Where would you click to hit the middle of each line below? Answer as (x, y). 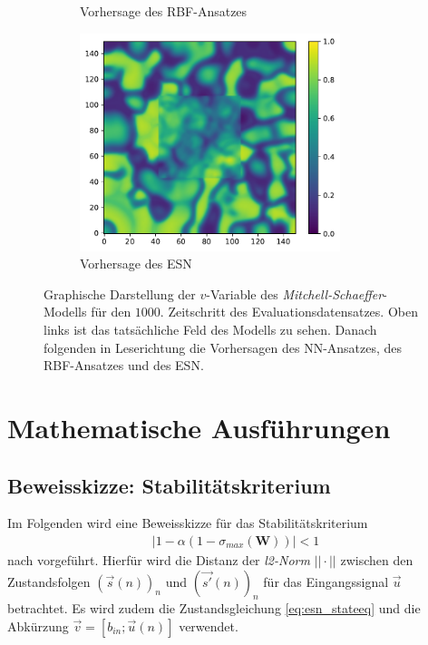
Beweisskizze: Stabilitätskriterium (169, 485)
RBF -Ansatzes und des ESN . (124, 365)
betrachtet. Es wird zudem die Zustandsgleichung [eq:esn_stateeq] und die (214, 608)
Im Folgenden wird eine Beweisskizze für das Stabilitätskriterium (188, 523)
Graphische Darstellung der (120, 293)
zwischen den (377, 559)
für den (111, 312)
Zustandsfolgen (49, 581)
